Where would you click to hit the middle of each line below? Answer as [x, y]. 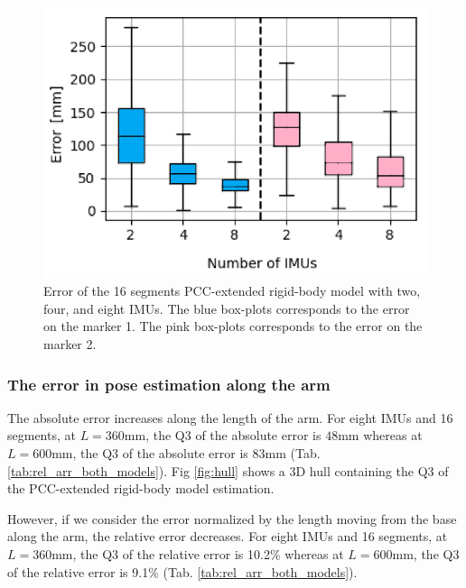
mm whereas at [380, 435]
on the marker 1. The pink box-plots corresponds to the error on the [233, 326]
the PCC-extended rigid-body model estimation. [141, 488]
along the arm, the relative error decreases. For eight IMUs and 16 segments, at [228, 536]
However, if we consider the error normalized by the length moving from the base [232, 518]
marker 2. [70, 344]
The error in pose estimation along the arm [169, 384]
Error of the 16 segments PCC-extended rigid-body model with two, [232, 291]
